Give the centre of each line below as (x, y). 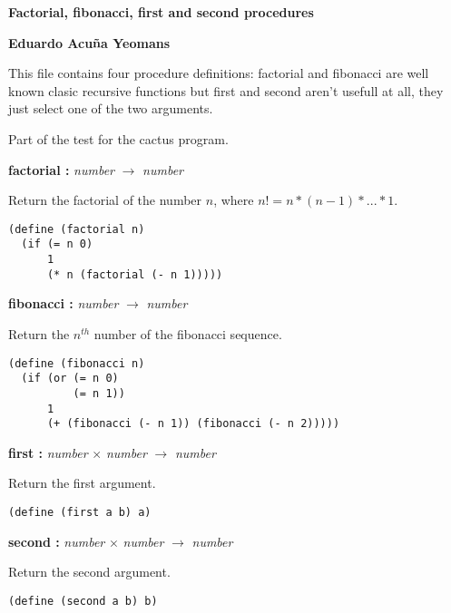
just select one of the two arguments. (111, 108)
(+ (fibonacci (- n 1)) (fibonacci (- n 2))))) (193, 424)
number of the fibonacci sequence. (188, 333)
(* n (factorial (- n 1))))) (135, 274)
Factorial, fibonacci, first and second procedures (161, 12)
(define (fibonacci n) (77, 363)
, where (234, 200)
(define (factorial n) (77, 229)
